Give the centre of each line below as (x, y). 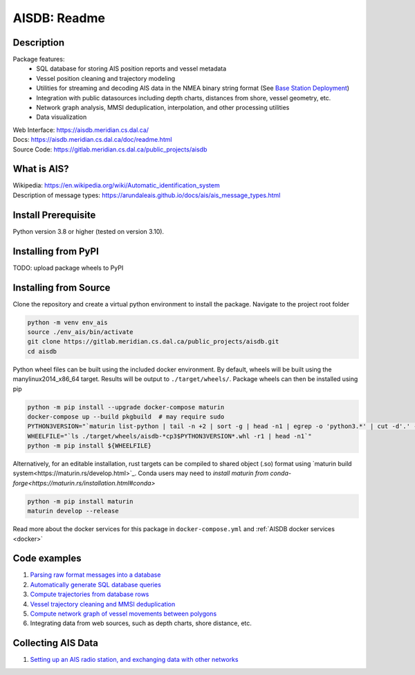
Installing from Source (62, 287)
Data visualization (62, 117)
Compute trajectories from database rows (90, 594)
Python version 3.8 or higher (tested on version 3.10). (89, 231)
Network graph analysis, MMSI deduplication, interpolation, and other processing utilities (163, 108)
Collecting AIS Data (55, 643)
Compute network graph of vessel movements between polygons (123, 614)
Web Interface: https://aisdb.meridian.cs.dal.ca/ (81, 130)
